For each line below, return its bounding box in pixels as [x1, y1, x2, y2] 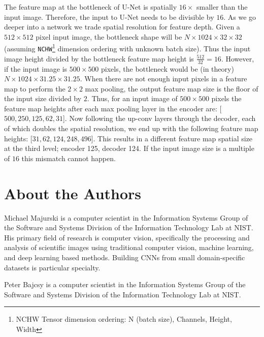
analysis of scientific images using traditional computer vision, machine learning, [4, 242, 254, 253]
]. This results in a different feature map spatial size [91, 133, 253, 143]
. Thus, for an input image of [87, 93, 178, 104]
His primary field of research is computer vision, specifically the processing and [4, 232, 250, 242]
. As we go [223, 11, 256, 22]
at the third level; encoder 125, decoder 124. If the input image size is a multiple [4, 143, 254, 154]
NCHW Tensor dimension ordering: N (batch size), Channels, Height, [16, 314, 232, 324]
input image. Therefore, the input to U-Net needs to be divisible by [4, 11, 214, 22]
